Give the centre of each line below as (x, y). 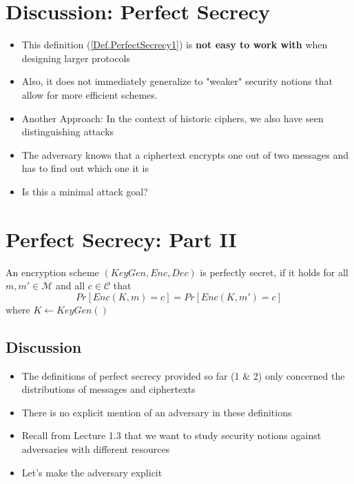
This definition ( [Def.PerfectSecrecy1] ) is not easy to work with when (175, 45)
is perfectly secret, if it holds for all (274, 272)
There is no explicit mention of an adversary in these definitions (157, 412)
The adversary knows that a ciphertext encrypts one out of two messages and (185, 154)
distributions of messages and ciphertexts (108, 389)
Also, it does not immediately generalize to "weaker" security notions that (177, 81)
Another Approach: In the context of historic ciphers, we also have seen (173, 118)
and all (71, 285)
